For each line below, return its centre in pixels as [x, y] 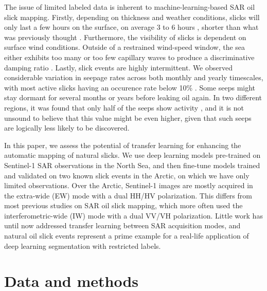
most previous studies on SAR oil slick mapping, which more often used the [123, 205]
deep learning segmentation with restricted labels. [83, 245]
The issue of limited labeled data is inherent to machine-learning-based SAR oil [130, 7]
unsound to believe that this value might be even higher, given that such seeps [128, 117]
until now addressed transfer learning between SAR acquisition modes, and [122, 225]
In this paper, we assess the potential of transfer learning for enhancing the [123, 145]
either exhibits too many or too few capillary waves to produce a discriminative [129, 57]
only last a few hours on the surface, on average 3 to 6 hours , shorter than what [131, 27]
